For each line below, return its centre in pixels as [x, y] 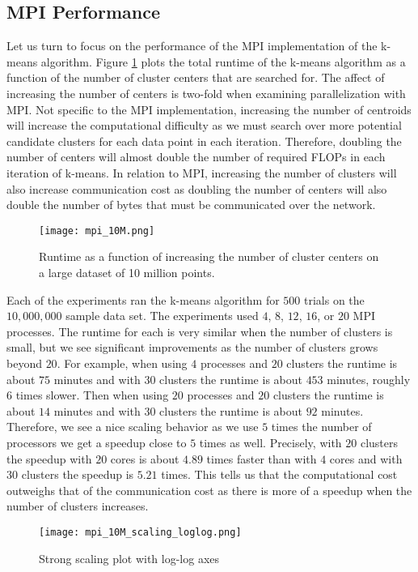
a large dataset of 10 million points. [127, 272]
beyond [24, 363]
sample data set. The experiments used [162, 316]
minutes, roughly [369, 379]
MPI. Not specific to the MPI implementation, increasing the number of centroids [209, 109]
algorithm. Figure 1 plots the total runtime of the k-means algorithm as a [223, 61]
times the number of [321, 427]
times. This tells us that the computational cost [279, 474]
